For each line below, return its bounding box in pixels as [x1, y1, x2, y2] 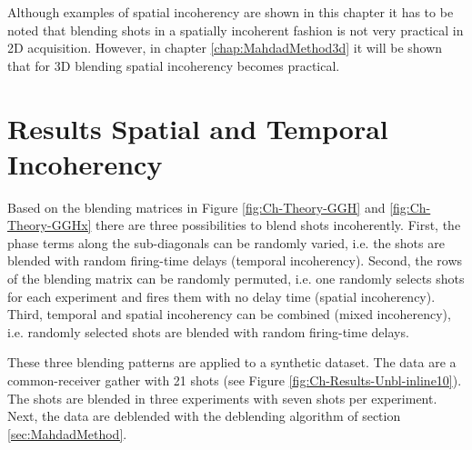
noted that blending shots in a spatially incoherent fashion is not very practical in [7, 20, 464, 39]
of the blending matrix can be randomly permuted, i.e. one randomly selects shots [7, 269, 465, 288]
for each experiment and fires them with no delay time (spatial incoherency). [7, 286, 436, 305]
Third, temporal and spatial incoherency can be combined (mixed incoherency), [7, 305, 451, 324]
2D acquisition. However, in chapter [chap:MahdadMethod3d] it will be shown [7, 38, 443, 57]
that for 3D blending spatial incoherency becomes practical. [7, 55, 340, 75]
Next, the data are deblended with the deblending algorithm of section [7, 406, 401, 425]
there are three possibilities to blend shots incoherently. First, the [95, 215, 461, 235]
